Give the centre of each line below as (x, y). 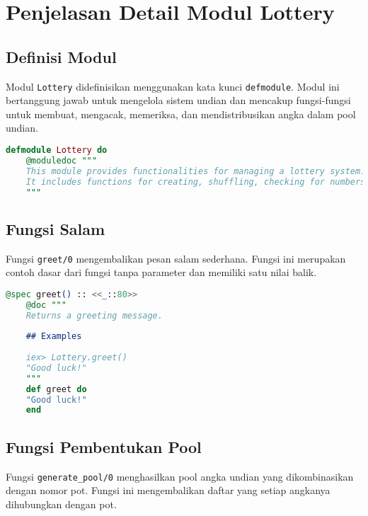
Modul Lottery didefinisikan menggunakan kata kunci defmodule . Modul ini (173, 86)
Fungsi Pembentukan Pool (104, 446)
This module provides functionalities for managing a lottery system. (196, 171)
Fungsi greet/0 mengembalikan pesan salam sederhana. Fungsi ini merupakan (176, 258)
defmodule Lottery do (57, 150)
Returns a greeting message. (94, 315)
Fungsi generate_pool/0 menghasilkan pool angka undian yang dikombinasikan (180, 476)
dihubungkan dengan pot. (61, 504)
